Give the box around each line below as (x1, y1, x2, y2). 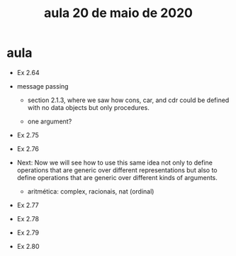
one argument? (27, 117, 72, 126)
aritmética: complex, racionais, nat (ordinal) (27, 187, 154, 196)
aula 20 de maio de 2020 (44, 5, 193, 21)
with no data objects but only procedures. (27, 103, 150, 111)
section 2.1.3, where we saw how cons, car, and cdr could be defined (27, 96, 230, 104)
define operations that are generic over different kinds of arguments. (16, 173, 218, 182)
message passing (16, 82, 69, 90)
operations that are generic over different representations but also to (16, 165, 218, 174)
